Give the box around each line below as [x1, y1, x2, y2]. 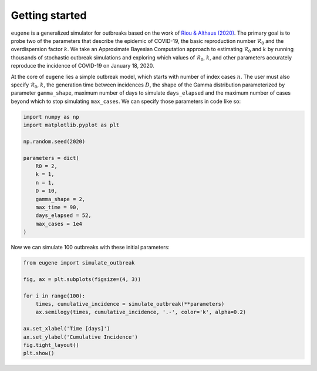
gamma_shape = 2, [35, 196, 86, 202]
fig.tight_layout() [23, 342, 79, 348]
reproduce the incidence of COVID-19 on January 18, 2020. [11, 62, 155, 69]
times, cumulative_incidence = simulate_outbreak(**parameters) [35, 300, 225, 308]
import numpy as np [23, 113, 79, 120]
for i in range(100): [23, 292, 86, 299]
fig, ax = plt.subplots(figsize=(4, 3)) [23, 276, 141, 282]
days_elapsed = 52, [35, 212, 92, 219]
